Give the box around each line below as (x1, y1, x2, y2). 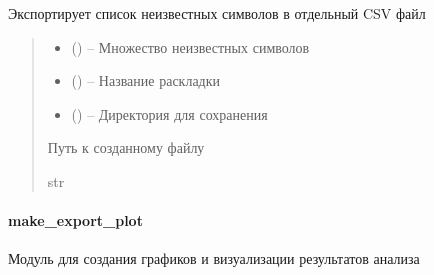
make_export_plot (8, 210, 143, 231)
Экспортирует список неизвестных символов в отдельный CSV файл (8, 3, 426, 23)
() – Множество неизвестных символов (71, 36, 310, 57)
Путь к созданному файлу (47, 137, 205, 158)
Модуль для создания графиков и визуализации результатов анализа (8, 248, 420, 269)
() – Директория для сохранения (71, 103, 268, 124)
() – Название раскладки (71, 70, 221, 91)
